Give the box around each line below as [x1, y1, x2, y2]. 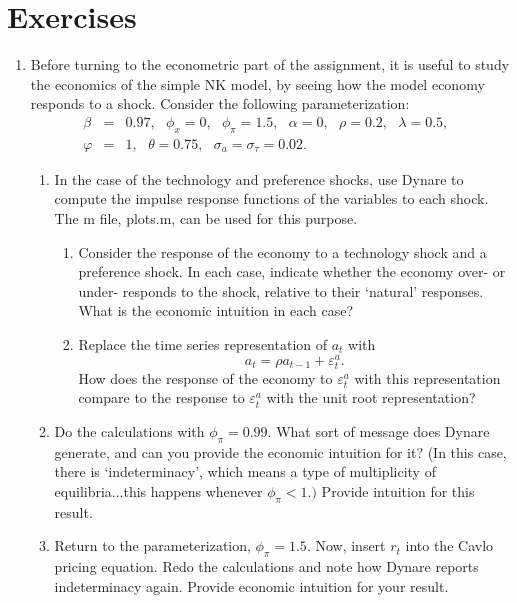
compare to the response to [78, 387, 245, 408]
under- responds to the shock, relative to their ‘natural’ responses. [78, 280, 484, 301]
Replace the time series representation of [78, 333, 328, 354]
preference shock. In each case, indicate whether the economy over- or [78, 261, 506, 282]
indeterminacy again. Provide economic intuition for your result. [54, 575, 449, 596]
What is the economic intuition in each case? [78, 300, 354, 321]
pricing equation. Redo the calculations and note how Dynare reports [54, 556, 479, 577]
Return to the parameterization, [54, 535, 251, 556]
